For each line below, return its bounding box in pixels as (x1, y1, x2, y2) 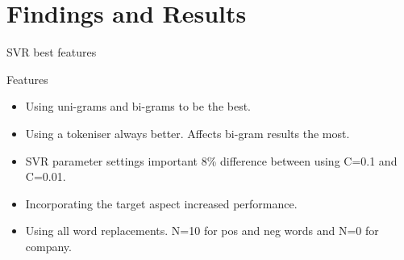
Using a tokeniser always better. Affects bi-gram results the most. (25, 124, 350, 141)
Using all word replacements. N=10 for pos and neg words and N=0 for (25, 222, 379, 239)
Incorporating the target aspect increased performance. (25, 195, 298, 212)
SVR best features (6, 44, 97, 61)
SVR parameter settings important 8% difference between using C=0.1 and (25, 152, 398, 169)
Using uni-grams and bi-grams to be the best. (25, 98, 252, 115)
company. (25, 237, 72, 254)
